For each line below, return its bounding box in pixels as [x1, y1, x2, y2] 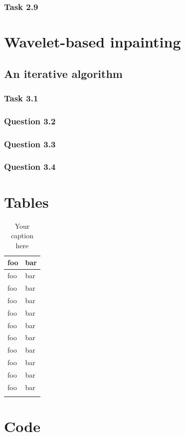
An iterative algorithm [4, 65, 123, 81]
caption [10, 230, 33, 241]
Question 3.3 [4, 137, 56, 150]
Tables [4, 191, 49, 212]
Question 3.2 [4, 114, 56, 127]
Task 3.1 [4, 91, 38, 104]
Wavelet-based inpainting [4, 31, 181, 52]
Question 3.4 [4, 160, 56, 173]
